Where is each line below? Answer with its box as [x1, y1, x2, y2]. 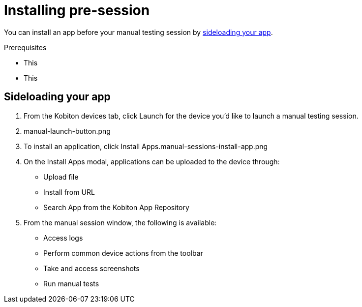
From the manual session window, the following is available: [24, 218, 217, 227]
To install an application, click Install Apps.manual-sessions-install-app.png [24, 142, 268, 151]
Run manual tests [43, 279, 99, 288]
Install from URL [43, 187, 95, 196]
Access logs [43, 233, 83, 242]
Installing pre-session [4, 2, 150, 19]
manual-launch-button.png [24, 126, 111, 135]
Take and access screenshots [43, 264, 140, 273]
